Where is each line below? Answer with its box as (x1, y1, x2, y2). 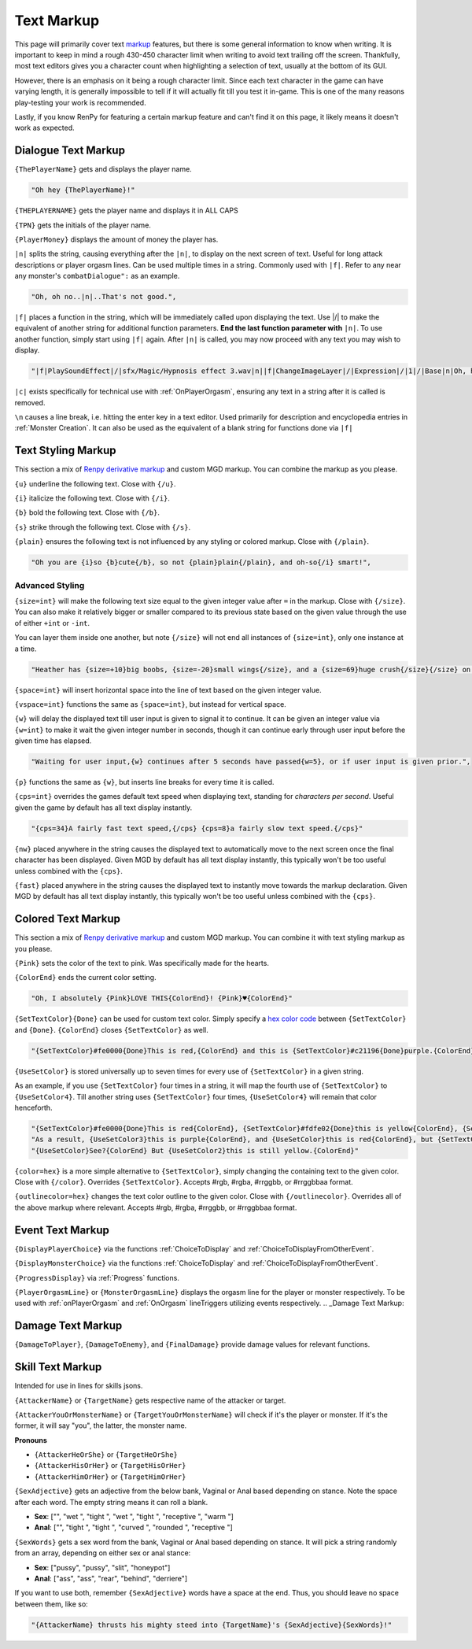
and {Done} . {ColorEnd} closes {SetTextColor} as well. (14, 1025, 208, 1034)
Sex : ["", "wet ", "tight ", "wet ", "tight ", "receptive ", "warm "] (34, 1512, 234, 1521)
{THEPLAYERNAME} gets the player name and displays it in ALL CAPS (14, 205, 239, 216)
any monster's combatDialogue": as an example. (14, 272, 180, 281)
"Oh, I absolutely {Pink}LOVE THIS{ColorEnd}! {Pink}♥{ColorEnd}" (31, 994, 293, 1003)
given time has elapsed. (14, 736, 92, 745)
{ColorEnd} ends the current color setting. (14, 973, 157, 982)
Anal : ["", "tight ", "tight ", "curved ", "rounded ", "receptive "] (34, 1523, 234, 1533)
